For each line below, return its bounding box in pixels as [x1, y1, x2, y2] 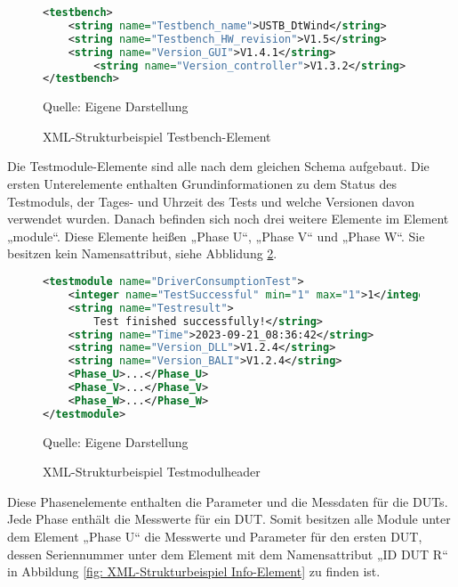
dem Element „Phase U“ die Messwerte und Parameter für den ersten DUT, [7, 527, 422, 545]
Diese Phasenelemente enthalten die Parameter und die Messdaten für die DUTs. [7, 492, 448, 510]
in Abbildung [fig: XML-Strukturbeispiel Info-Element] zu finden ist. [7, 562, 381, 581]
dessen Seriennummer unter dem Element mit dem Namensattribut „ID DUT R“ [7, 544, 448, 563]
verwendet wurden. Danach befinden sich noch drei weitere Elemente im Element [7, 209, 449, 228]
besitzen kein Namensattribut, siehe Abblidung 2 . [7, 244, 277, 263]
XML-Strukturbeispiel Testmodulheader [43, 462, 261, 481]
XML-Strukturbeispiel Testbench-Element [43, 126, 271, 145]
